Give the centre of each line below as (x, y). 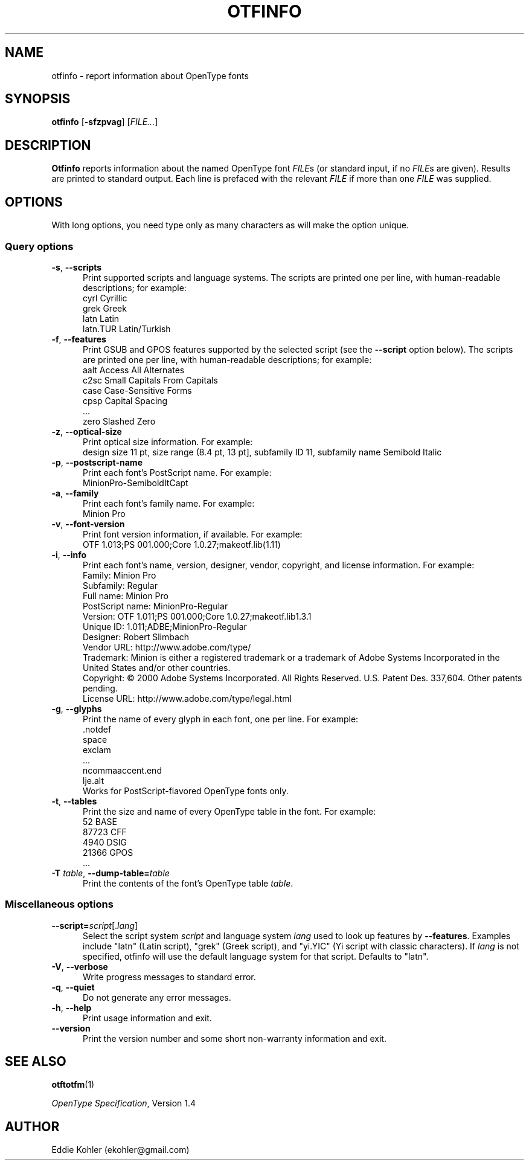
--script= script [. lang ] (95, 925)
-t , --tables (74, 801)
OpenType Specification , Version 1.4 (124, 1103)
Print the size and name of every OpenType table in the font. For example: (229, 811)
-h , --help (72, 1007)
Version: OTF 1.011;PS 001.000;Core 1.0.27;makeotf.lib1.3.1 (197, 616)
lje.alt (94, 780)
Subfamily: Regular (120, 585)
